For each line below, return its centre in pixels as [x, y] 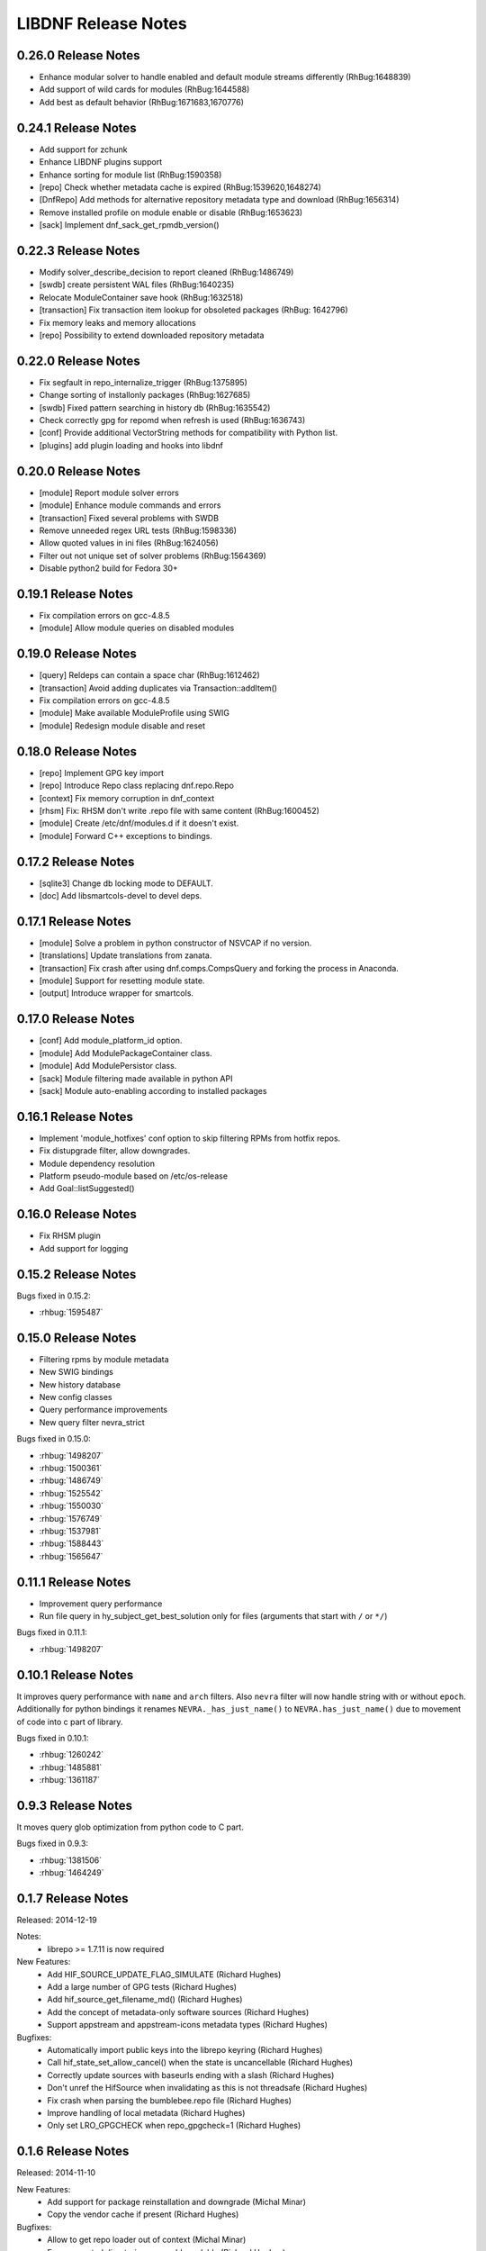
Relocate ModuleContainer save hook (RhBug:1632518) [141, 297]
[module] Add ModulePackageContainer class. [126, 1053]
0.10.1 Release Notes [75, 1675]
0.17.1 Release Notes [74, 922]
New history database [80, 1384]
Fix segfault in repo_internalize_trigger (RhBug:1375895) [143, 382]
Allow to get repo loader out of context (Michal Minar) [147, 2240]
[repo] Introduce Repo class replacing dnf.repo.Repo [136, 786]
